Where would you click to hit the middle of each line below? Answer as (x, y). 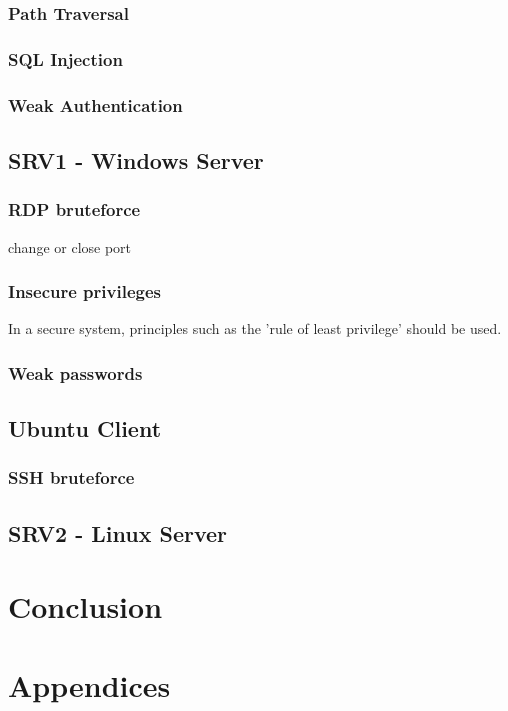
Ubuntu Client (85, 428)
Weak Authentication (95, 104)
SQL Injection (65, 58)
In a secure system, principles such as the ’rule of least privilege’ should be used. (255, 328)
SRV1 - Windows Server (136, 159)
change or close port (70, 246)
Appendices (89, 684)
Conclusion (85, 606)
